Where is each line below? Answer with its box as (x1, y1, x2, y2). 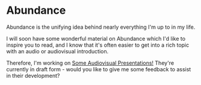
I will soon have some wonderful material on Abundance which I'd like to (6, 35, 185, 42)
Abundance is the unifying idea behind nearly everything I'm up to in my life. (6, 23, 196, 31)
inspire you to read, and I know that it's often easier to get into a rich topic (6, 41, 190, 48)
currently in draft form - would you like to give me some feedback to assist (6, 65, 191, 72)
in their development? (6, 72, 60, 79)
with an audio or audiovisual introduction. (6, 47, 109, 54)
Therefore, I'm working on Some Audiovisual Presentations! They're (6, 59, 175, 66)
